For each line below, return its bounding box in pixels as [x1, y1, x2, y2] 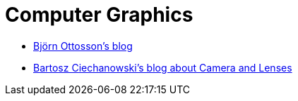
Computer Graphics [5, 3, 193, 27]
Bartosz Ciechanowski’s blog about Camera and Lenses [33, 61, 292, 74]
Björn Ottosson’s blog [33, 39, 133, 52]
